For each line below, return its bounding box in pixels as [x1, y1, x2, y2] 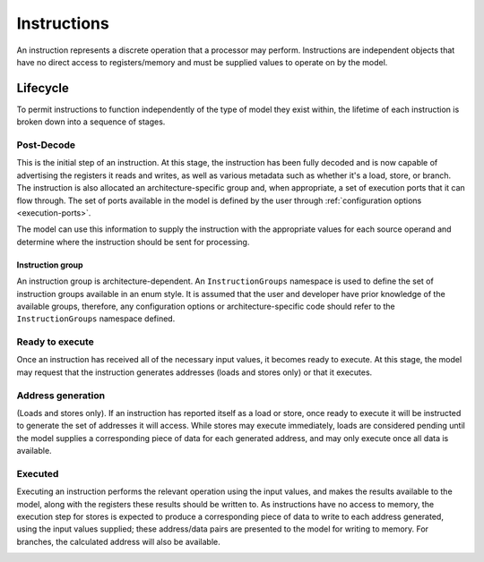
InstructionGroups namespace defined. [16, 313, 176, 324]
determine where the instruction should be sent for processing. [16, 236, 250, 247]
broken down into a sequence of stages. [16, 116, 166, 127]
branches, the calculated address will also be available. [16, 536, 221, 547]
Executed [16, 467, 59, 480]
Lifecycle [16, 81, 69, 96]
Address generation [16, 389, 106, 402]
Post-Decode [16, 139, 76, 151]
